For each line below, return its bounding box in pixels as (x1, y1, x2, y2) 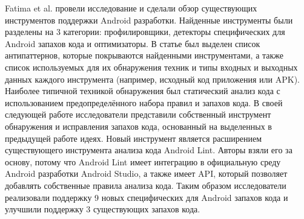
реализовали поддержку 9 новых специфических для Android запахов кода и (5, 191, 288, 203)
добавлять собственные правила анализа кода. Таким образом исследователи (5, 179, 286, 191)
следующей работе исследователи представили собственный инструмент (5, 108, 271, 121)
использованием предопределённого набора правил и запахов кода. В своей (5, 96, 283, 109)
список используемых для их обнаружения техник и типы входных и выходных (5, 60, 298, 73)
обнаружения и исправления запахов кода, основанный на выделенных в (5, 119, 272, 132)
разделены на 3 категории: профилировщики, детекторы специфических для (5, 25, 285, 38)
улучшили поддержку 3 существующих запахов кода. (5, 203, 200, 215)
